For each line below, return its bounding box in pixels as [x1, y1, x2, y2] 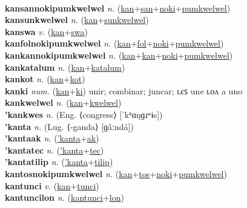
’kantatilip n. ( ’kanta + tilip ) [5, 155, 113, 168]
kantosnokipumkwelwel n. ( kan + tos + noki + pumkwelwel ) [5, 167, 227, 180]
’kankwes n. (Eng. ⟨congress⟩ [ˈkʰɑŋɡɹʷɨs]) [5, 108, 163, 120]
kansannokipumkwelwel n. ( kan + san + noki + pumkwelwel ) [5, 1, 231, 14]
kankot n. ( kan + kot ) [5, 73, 85, 85]
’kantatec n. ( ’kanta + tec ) [5, 143, 104, 156]
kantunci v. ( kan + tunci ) [5, 179, 99, 192]
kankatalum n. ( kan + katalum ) [5, 60, 125, 73]
